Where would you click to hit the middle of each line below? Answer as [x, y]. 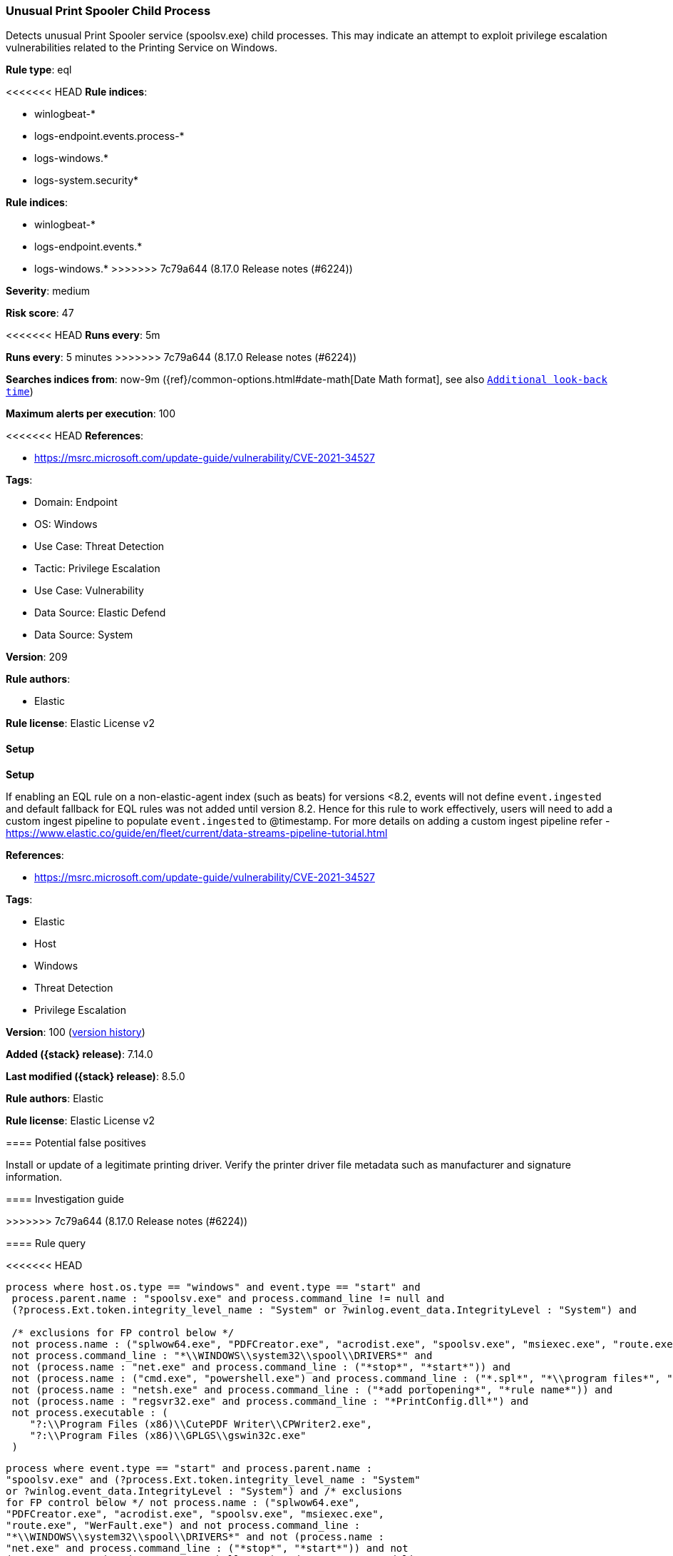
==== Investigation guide [65, 1199]
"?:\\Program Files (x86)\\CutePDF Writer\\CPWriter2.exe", [201, 1424]
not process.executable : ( [90, 1412]
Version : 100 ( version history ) [76, 1032]
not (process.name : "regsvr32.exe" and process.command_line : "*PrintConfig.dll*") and [270, 1401]
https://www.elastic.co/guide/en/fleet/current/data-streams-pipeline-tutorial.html [197, 833]
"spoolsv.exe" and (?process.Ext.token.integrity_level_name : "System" [213, 1479]
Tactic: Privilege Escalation [97, 569]
